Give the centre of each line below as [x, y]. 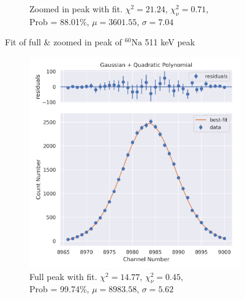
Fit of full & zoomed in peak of [64, 42]
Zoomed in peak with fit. [76, 9]
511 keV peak [170, 42]
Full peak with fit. [63, 276]
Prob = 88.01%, [59, 21]
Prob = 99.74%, [59, 289]
